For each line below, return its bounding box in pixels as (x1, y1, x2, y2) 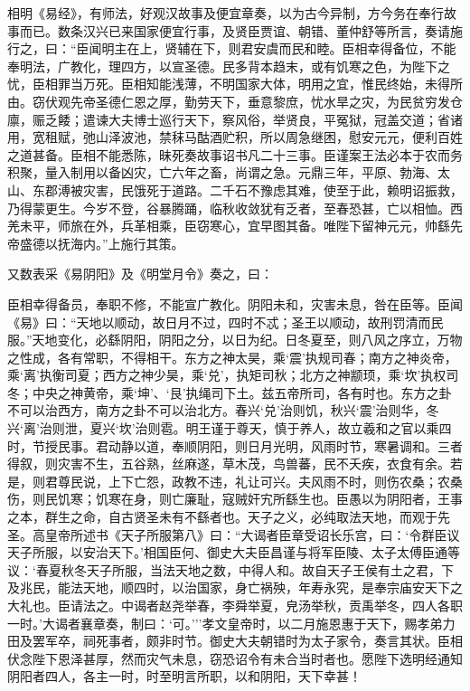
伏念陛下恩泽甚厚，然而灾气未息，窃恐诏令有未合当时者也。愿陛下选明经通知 (7, 648, 463, 667)
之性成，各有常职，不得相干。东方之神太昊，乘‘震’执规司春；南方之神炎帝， (7, 347, 457, 366)
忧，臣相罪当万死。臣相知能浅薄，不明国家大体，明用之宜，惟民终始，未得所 (7, 74, 463, 93)
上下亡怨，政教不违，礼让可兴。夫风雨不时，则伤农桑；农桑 (108, 471, 463, 490)
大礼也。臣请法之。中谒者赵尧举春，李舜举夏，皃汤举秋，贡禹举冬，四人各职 (7, 596, 463, 614)
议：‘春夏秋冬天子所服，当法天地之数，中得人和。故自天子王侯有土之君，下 (7, 560, 454, 579)
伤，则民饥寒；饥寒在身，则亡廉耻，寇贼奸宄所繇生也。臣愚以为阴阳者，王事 (7, 489, 463, 508)
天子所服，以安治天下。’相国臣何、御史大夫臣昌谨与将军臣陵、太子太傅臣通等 (7, 543, 460, 562)
